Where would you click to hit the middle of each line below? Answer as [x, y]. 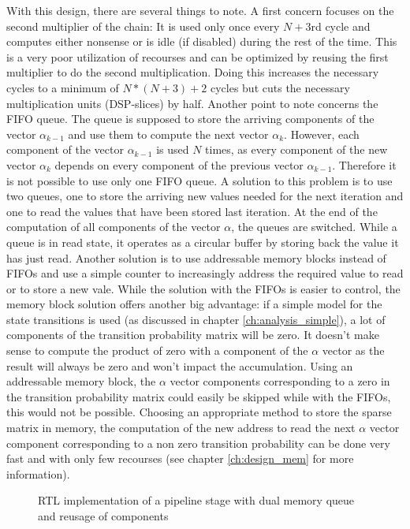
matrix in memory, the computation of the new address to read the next [181, 428]
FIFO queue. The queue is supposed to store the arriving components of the [190, 119]
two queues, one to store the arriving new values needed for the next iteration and [205, 196]
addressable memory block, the [81, 381]
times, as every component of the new [296, 149]
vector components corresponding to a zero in [280, 381]
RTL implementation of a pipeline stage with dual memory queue [196, 500]
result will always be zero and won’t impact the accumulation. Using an [180, 365]
